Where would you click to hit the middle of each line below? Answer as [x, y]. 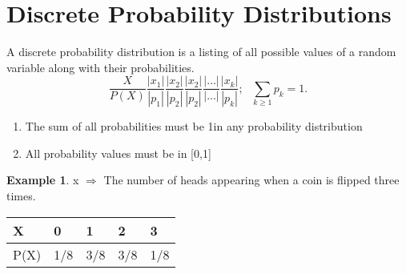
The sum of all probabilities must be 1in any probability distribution [194, 126]
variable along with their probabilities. [100, 67]
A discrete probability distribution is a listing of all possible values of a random [201, 52]
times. [21, 195]
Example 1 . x [43, 180]
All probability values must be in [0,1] [118, 153]
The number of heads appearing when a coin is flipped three [251, 180]
